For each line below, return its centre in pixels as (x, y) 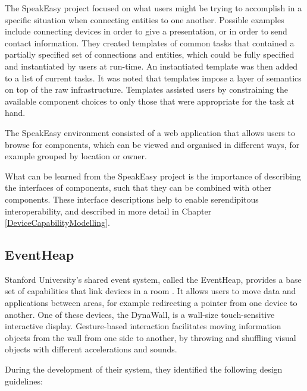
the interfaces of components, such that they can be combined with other (138, 187)
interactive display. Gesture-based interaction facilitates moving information (143, 326)
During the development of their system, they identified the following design (144, 369)
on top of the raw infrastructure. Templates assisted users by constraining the (147, 89)
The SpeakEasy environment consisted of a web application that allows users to (150, 132)
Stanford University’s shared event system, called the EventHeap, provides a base (153, 279)
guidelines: (24, 381)
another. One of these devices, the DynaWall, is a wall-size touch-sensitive (140, 314)
